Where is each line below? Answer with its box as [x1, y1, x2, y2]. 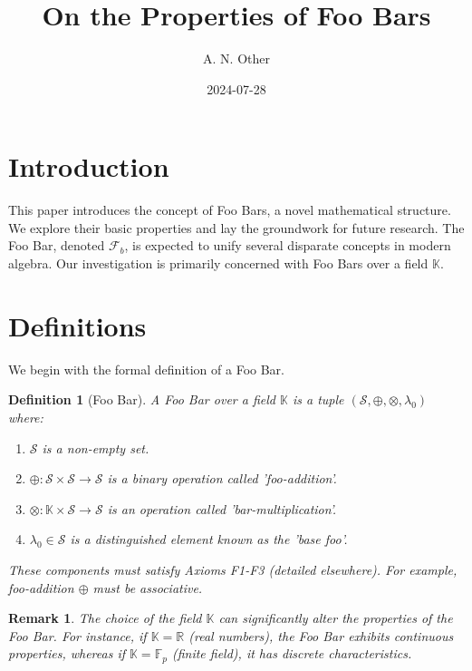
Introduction [8, 148, 169, 185]
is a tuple [292, 390, 344, 409]
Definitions [8, 306, 147, 344]
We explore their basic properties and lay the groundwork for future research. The [8, 218, 465, 237]
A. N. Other [203, 49, 270, 68]
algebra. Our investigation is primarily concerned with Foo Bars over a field [8, 254, 429, 273]
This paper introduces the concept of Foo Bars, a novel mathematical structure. [8, 200, 451, 219]
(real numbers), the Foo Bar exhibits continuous [188, 626, 454, 645]
